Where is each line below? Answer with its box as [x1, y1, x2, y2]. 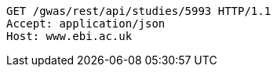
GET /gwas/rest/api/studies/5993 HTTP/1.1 [6, 5, 272, 17]
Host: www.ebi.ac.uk [6, 30, 133, 42]
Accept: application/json [6, 17, 166, 30]
